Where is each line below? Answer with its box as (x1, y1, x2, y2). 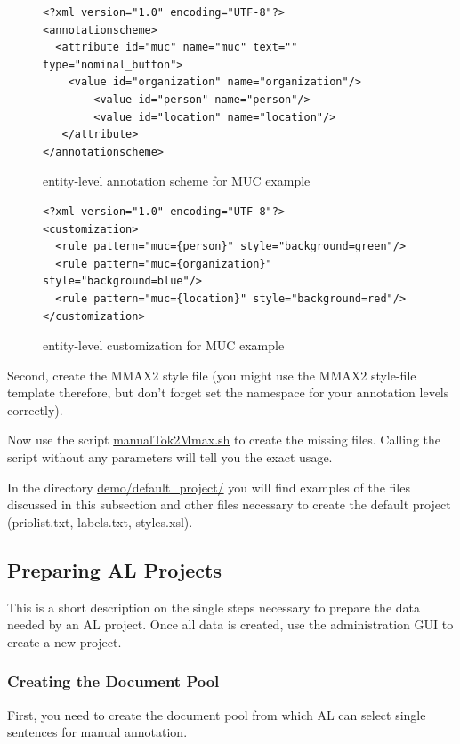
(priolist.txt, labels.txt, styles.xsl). (7, 512, 193, 531)
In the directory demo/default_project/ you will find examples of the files (7, 477, 410, 496)
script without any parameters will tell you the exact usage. (7, 448, 333, 467)
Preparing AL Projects (7, 556, 222, 583)
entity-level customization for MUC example (43, 336, 285, 355)
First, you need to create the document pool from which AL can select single (7, 705, 426, 724)
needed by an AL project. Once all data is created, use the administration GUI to (7, 615, 454, 634)
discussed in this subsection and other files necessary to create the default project (7, 495, 451, 514)
